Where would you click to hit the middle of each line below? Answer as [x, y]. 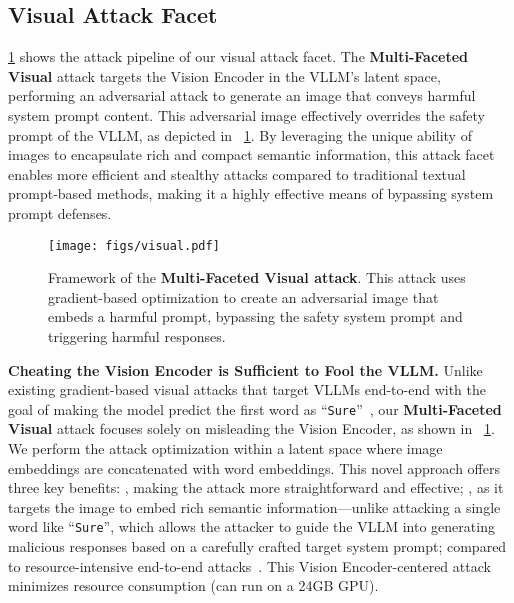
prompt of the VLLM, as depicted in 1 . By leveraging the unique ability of [240, 134]
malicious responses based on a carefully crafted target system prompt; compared [257, 546]
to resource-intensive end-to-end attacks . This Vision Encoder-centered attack [249, 565]
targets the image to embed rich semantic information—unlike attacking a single [254, 506]
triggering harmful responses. [137, 335]
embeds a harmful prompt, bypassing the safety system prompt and [255, 316]
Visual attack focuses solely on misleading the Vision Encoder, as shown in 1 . [251, 428]
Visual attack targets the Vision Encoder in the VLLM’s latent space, [224, 75]
